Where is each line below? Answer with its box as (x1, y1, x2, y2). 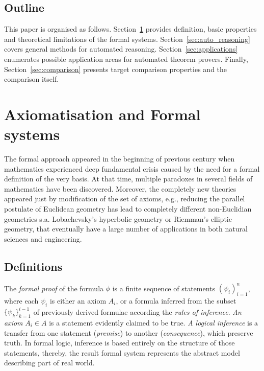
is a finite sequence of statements (112, 283, 216, 293)
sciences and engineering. (4, 233, 82, 244)
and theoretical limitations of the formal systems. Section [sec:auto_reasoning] (4, 33, 250, 44)
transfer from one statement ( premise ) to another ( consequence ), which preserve (4, 327, 253, 338)
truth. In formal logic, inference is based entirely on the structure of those (4, 337, 235, 348)
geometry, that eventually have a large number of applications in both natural (4, 223, 248, 234)
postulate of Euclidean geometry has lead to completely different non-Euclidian (4, 203, 252, 214)
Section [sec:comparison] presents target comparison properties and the (4, 63, 227, 74)
